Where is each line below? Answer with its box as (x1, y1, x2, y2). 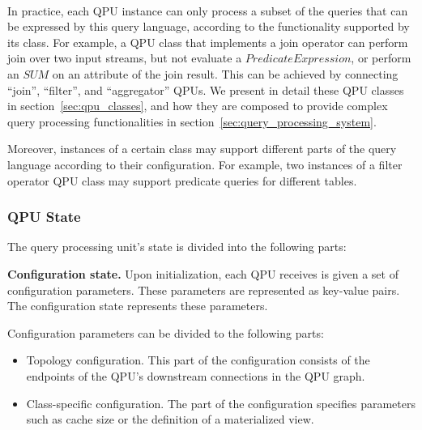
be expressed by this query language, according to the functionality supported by (7, 18, 410, 35)
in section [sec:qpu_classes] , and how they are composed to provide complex (7, 97, 388, 114)
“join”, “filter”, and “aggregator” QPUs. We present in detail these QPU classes (7, 81, 404, 98)
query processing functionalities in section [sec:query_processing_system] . (7, 113, 377, 130)
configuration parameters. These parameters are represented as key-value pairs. (7, 281, 400, 298)
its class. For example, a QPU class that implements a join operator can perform (7, 33, 408, 50)
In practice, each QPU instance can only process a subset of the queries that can (7, 2, 408, 19)
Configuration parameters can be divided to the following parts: (7, 324, 324, 341)
